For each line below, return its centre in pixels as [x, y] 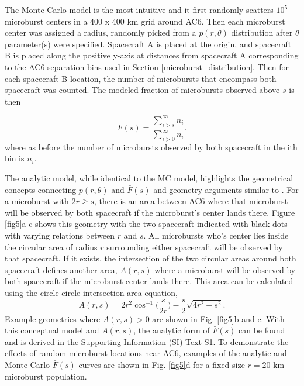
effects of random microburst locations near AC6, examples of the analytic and [146, 353]
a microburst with [37, 201]
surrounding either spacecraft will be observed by [195, 247]
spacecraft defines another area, [61, 269]
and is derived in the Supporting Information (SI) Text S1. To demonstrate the [147, 341]
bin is [15, 158]
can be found [262, 330]
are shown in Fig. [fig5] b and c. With [218, 318]
